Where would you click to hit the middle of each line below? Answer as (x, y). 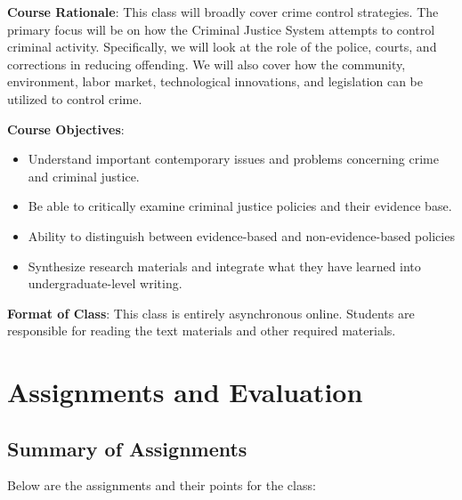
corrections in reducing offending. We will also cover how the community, (207, 64)
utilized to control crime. (75, 98)
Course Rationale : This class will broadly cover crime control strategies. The (223, 12)
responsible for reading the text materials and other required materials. (202, 331)
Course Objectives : (66, 129)
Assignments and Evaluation (185, 392)
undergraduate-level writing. (105, 283)
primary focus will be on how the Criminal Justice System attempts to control (221, 29)
